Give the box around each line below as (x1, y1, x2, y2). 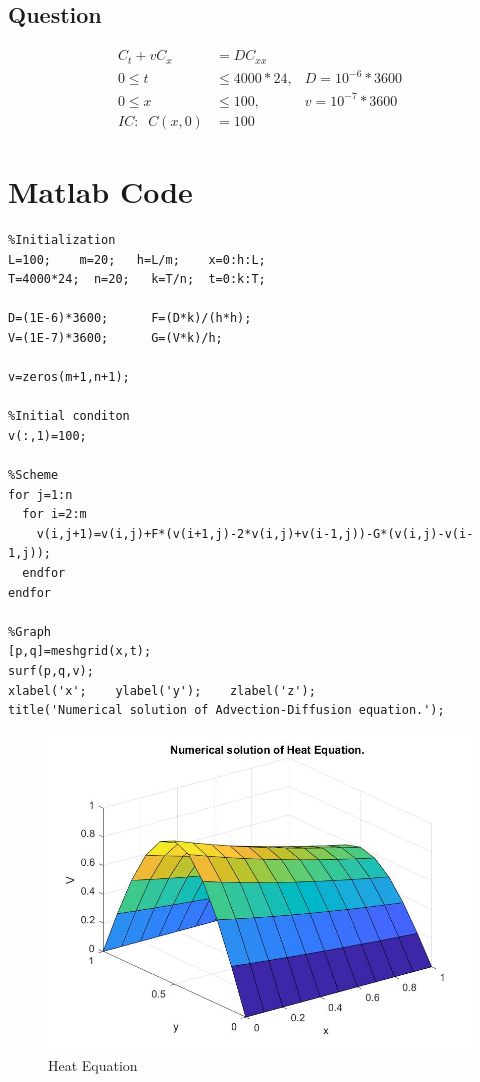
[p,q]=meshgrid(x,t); (8, 644, 152, 659)
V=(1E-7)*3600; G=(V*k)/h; (8, 330, 223, 345)
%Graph (8, 624, 51, 639)
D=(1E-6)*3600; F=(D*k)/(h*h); (8, 311, 252, 326)
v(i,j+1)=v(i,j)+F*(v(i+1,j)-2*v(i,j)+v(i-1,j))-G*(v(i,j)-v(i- (36, 526, 474, 541)
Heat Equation (48, 1055, 138, 1076)
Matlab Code (8, 170, 193, 211)
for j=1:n (8, 487, 73, 502)
